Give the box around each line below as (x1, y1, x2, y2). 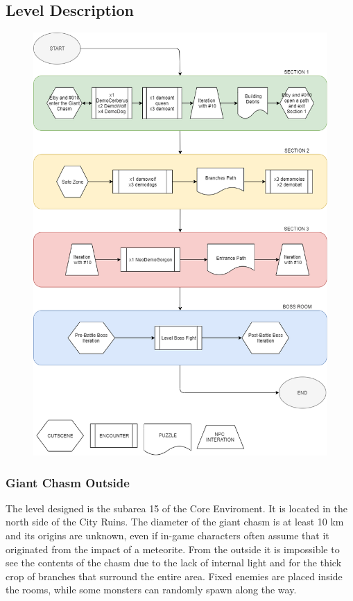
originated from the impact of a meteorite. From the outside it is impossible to (6, 541, 340, 556)
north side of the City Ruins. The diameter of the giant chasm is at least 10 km (6, 514, 344, 529)
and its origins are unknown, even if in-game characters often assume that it (6, 528, 329, 542)
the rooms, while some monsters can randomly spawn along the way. (6, 582, 297, 597)
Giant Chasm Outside (6, 473, 130, 491)
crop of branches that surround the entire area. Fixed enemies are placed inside (6, 568, 343, 583)
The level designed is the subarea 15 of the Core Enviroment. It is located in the (6, 500, 347, 515)
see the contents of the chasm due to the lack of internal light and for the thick (6, 555, 342, 570)
